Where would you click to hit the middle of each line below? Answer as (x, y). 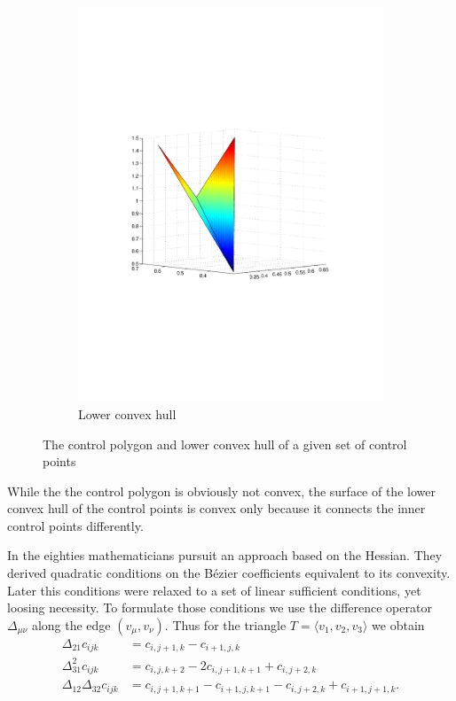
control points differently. (75, 525)
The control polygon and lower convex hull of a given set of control (225, 444)
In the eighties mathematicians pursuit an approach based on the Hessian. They (225, 555)
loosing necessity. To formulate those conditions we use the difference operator (220, 608)
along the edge (71, 624)
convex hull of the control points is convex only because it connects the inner (216, 508)
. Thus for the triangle (225, 624)
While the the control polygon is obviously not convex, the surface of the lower (221, 491)
